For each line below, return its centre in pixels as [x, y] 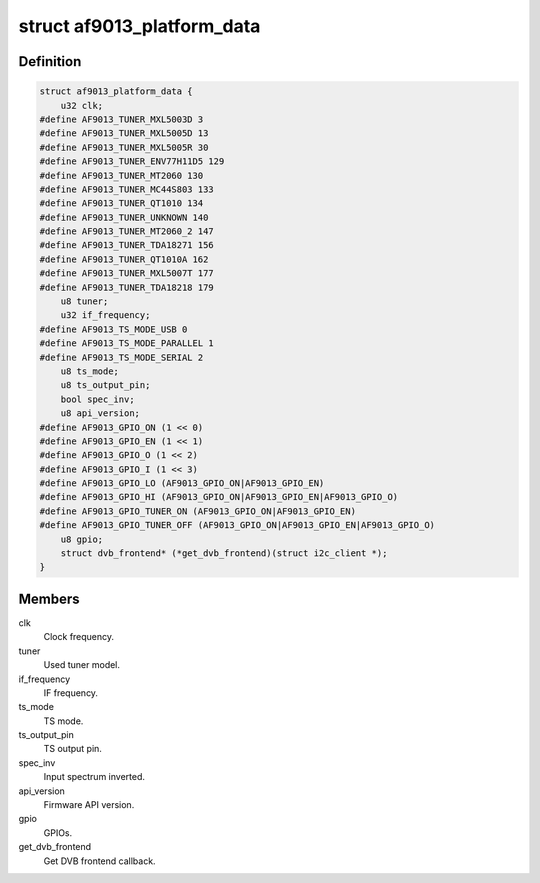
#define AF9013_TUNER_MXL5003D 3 [121, 119]
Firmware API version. [89, 805]
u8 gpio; [82, 539]
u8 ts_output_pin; [105, 385]
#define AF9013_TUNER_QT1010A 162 [124, 259]
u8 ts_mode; [90, 371]
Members [49, 598]
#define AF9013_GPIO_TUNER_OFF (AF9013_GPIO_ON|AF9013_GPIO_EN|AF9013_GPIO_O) [237, 525]
